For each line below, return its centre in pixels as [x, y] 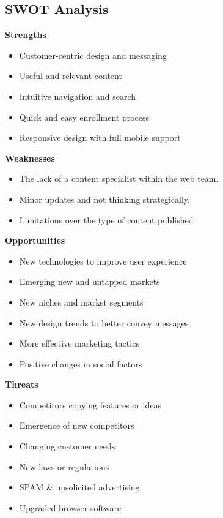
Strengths [26, 35]
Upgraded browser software [70, 507]
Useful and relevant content [71, 76]
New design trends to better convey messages [104, 322]
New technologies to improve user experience [103, 261]
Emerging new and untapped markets [90, 281]
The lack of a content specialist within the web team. [119, 178]
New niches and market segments [81, 302]
